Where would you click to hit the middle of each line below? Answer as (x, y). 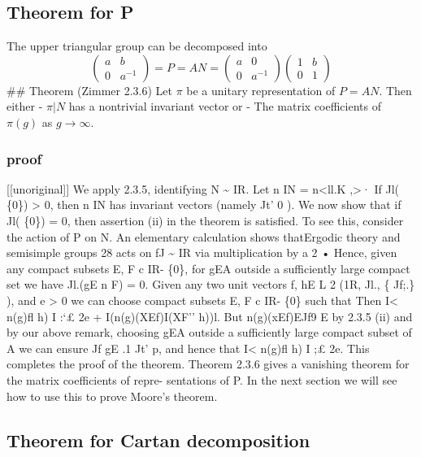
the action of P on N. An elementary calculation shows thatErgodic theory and (204, 236)
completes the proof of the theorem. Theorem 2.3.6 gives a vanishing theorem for (208, 364)
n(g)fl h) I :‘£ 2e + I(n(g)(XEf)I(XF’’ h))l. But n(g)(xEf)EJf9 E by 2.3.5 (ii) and (210, 316)
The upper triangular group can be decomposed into (137, 46)
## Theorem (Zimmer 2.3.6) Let (90, 90)
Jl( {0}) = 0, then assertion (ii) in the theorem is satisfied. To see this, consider (205, 220)
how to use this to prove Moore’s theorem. (112, 396)
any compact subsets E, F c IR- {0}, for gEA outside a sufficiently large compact (208, 268)
